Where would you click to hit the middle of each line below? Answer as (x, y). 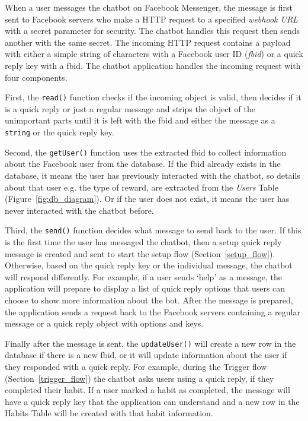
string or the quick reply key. (60, 132)
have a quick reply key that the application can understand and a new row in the (152, 401)
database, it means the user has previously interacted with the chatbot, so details (153, 175)
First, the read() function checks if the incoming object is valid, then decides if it (153, 97)
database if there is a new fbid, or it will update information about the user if (146, 355)
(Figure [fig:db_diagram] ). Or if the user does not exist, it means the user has (147, 199)
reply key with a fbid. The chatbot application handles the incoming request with (153, 65)
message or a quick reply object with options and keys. (104, 323)
